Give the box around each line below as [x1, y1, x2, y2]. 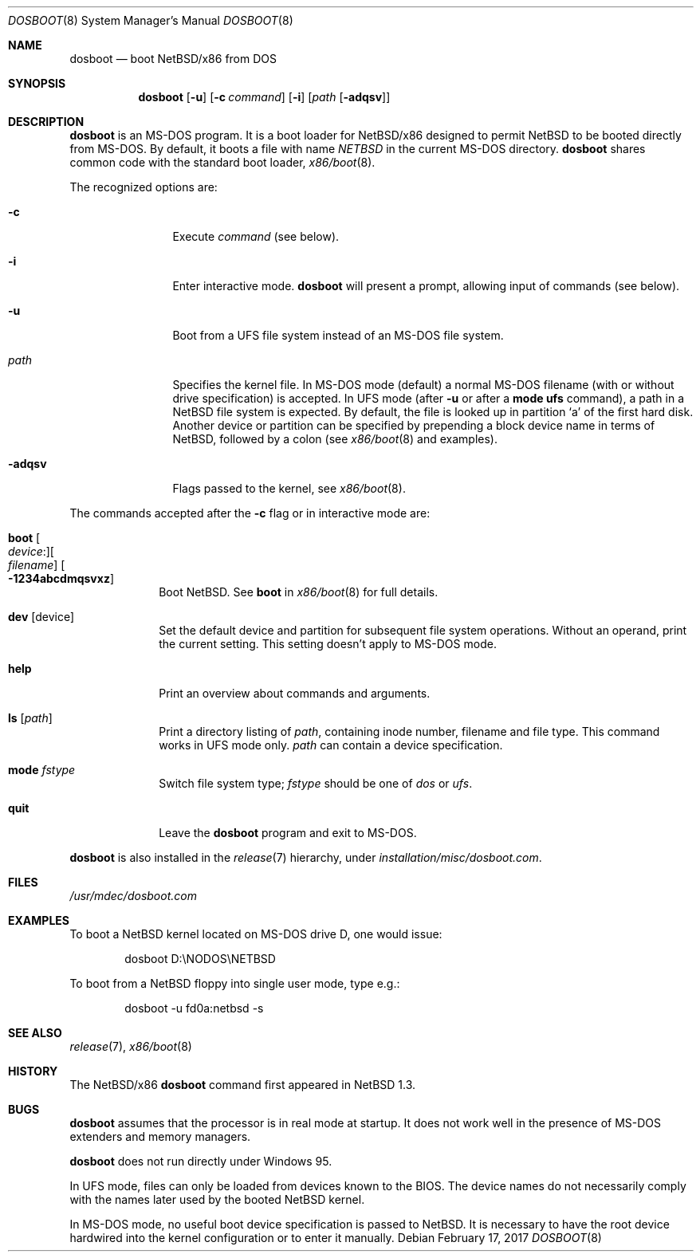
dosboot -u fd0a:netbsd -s [124, 1001, 264, 1015]
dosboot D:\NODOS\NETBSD [124, 952, 276, 965]
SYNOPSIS [8, 77, 66, 90]
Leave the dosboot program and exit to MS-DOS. [159, 826, 417, 839]
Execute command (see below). [172, 230, 340, 243]
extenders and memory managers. [69, 1130, 251, 1143]
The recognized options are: [69, 180, 218, 194]
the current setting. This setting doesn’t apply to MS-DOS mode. [159, 637, 497, 651]
